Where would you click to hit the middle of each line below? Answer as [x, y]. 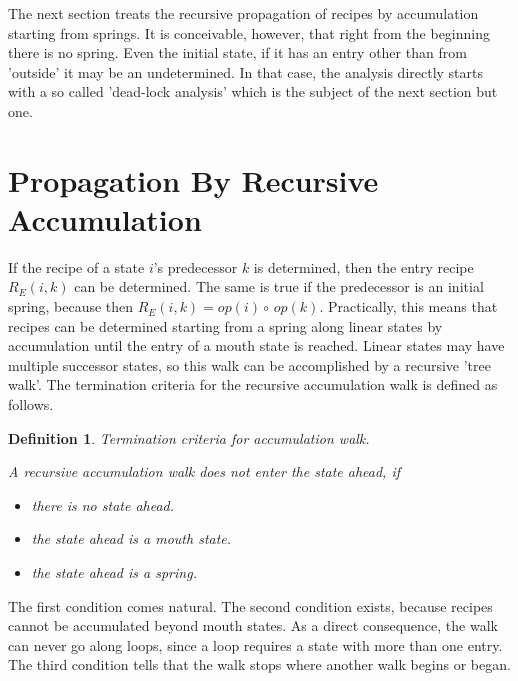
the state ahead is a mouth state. [131, 538]
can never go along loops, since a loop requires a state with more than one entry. [255, 644]
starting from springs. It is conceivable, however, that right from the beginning [249, 32]
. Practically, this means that [408, 306]
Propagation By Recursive [193, 179]
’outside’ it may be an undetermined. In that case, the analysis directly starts [246, 71]
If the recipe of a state [76, 266]
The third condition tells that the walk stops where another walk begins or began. [259, 664]
